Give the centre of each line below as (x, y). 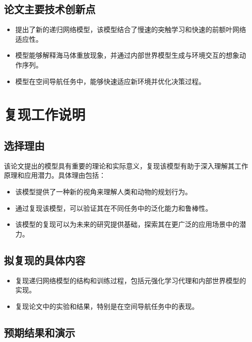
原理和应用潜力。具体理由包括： (55, 175)
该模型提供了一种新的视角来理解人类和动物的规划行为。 (103, 191)
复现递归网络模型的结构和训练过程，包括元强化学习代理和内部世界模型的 (131, 280)
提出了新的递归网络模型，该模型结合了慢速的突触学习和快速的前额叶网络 (131, 29)
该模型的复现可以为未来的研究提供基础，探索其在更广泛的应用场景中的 (127, 224)
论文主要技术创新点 (50, 9)
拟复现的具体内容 (45, 260)
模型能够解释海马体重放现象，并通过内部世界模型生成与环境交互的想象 (127, 55)
